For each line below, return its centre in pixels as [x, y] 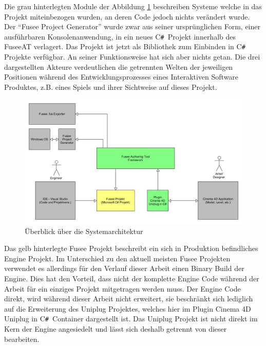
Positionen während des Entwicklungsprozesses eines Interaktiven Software [121, 77]
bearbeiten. [22, 339]
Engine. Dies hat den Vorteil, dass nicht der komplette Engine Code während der [132, 278]
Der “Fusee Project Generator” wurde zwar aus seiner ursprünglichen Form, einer [132, 26]
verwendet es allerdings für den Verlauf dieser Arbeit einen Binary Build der [124, 268]
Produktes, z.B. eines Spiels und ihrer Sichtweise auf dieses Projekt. [111, 86]
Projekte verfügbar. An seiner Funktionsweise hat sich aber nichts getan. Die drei [132, 57]
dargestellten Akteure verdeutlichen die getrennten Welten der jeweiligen [119, 66]
